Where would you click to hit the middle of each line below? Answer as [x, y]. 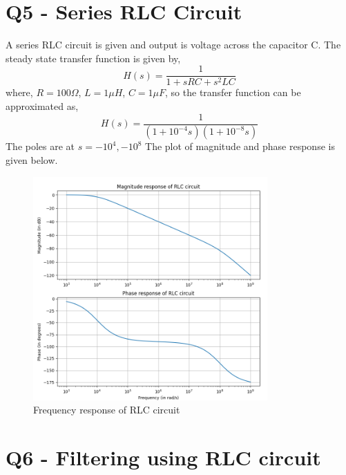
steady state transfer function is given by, [93, 58]
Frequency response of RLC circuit [107, 410]
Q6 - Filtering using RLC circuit [163, 457]
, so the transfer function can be [233, 92]
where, [19, 92]
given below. [32, 160]
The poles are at [40, 146]
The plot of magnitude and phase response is [240, 146]
